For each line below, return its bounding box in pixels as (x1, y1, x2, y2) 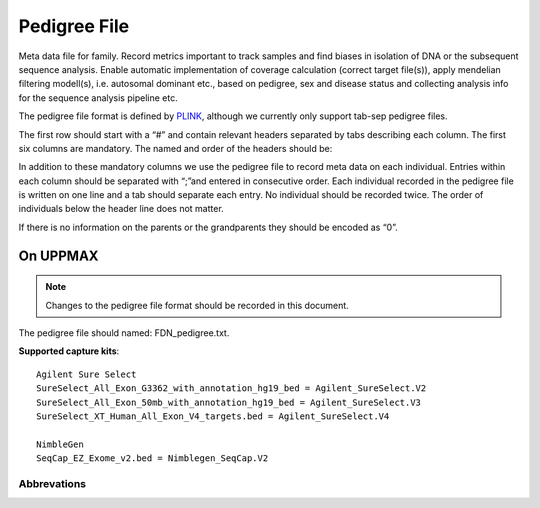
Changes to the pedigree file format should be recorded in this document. (45, 299, 349, 311)
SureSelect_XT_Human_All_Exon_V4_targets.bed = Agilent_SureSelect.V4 (36, 410, 390, 422)
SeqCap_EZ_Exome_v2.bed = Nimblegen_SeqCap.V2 (36, 453, 269, 464)
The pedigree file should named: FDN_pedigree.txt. (18, 327, 230, 339)
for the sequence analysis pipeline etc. (18, 91, 179, 104)
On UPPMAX (18, 247, 99, 264)
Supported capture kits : (18, 345, 120, 357)
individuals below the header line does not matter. (18, 203, 224, 215)
